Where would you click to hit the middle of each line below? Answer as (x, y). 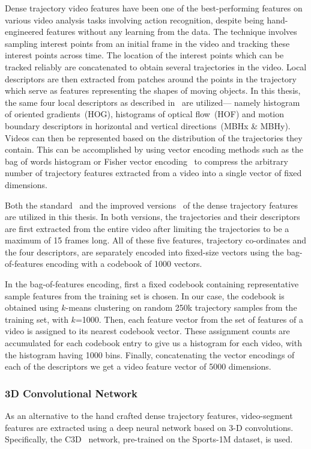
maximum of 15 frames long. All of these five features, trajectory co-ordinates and (156, 240)
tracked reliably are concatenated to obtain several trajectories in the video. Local (156, 66)
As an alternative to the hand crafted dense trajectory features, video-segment (149, 416)
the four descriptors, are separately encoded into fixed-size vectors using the (144, 252)
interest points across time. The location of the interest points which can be (144, 55)
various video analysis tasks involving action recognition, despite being (134, 20)
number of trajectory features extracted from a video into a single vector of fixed (153, 173)
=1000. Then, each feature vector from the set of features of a (189, 319)
